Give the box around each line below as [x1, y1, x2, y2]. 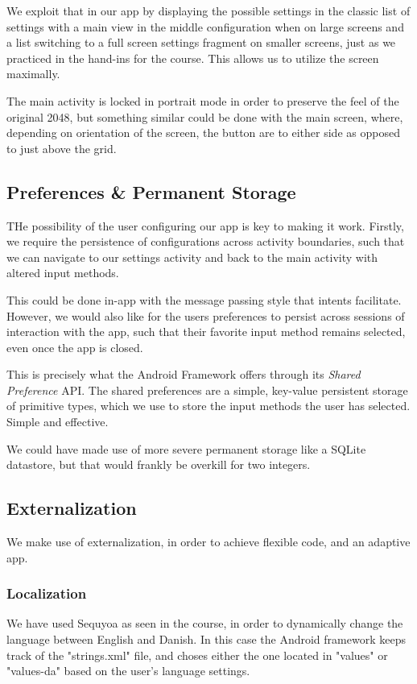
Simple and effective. [6, 413, 109, 430]
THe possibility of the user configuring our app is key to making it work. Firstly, [6, 217, 404, 234]
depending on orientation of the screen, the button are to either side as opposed [6, 124, 400, 141]
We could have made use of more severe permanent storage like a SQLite [6, 440, 366, 457]
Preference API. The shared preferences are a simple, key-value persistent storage [6, 381, 408, 398]
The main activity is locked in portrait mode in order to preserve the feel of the [6, 92, 399, 109]
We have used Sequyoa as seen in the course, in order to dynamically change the [6, 615, 403, 632]
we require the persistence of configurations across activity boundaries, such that [6, 233, 405, 250]
